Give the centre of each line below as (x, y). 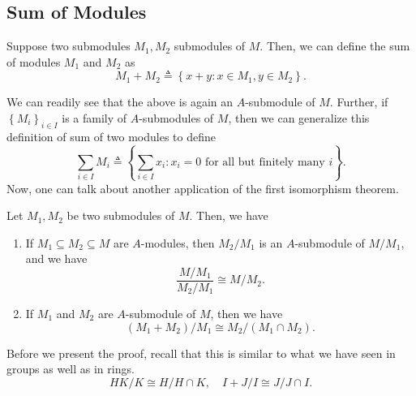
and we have (56, 258)
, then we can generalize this (299, 117)
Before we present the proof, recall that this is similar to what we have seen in (201, 353)
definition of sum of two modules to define (111, 136)
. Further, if (359, 102)
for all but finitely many (265, 162)
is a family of (94, 117)
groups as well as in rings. (71, 369)
